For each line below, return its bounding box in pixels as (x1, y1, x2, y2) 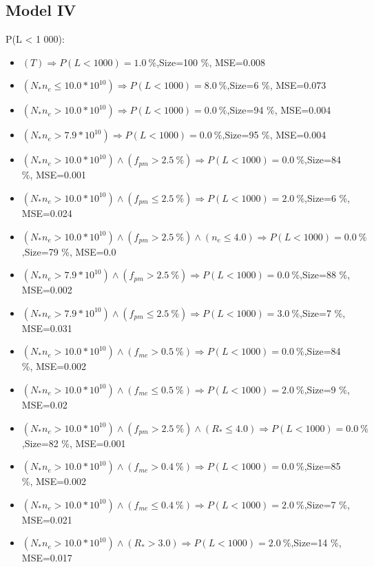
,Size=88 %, (300, 267, 351, 282)
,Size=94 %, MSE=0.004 (227, 103, 331, 117)
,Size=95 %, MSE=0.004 (222, 127, 326, 142)
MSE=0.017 (21, 550, 72, 565)
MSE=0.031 (21, 320, 72, 335)
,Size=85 (304, 459, 341, 473)
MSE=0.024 (21, 205, 72, 220)
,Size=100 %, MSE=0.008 (156, 54, 265, 69)
